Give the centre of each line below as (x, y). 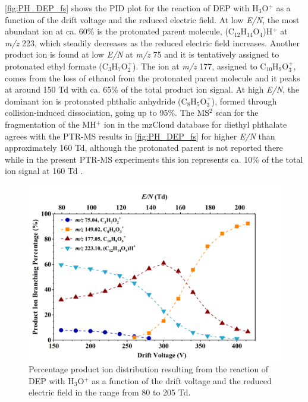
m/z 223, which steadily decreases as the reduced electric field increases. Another (152, 42)
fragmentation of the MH (51, 124)
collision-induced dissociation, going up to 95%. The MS (107, 113)
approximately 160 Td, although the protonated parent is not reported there (144, 148)
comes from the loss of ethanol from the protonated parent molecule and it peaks (153, 77)
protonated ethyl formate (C (56, 66)
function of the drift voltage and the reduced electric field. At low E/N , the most (152, 19)
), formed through (244, 101)
